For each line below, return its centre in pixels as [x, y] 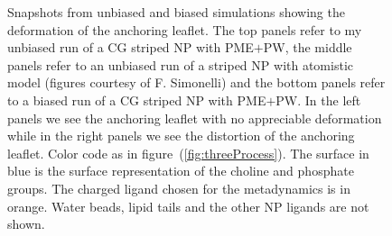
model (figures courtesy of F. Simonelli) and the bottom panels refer [196, 82]
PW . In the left [318, 100]
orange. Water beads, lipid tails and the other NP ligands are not [188, 206]
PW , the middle [308, 47]
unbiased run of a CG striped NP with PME [131, 47]
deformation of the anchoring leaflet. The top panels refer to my [185, 29]
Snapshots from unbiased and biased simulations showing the [176, 12]
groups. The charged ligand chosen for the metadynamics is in [179, 188]
